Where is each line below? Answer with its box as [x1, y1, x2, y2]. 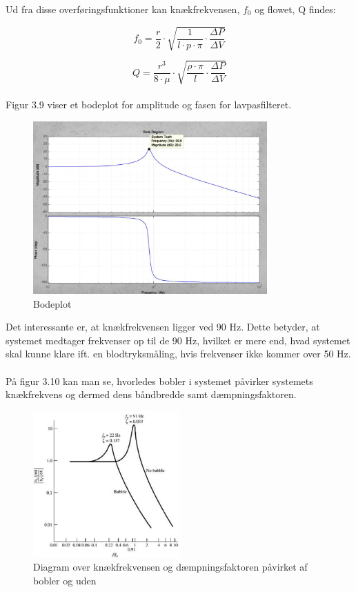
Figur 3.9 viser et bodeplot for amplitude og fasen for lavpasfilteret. [6, 97, 292, 112]
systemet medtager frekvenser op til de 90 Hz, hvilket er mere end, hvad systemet [6, 333, 350, 347]
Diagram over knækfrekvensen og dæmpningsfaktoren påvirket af [33, 560, 308, 574]
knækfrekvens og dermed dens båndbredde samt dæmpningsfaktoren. [6, 387, 297, 402]
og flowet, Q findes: [255, 2, 336, 16]
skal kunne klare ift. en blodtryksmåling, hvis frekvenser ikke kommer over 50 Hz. [6, 346, 351, 361]
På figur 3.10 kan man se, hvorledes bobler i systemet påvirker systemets [6, 373, 313, 388]
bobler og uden [33, 573, 97, 587]
